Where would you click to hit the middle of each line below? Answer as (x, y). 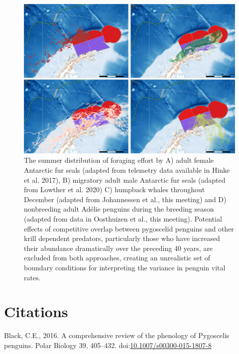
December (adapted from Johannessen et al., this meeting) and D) (125, 199)
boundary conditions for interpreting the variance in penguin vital (125, 267)
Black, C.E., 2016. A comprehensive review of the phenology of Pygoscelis (117, 335)
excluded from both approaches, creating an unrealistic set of (117, 258)
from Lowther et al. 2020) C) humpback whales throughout (115, 189)
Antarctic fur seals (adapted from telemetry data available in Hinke (127, 170)
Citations (36, 311)
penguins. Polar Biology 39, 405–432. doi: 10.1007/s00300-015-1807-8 (108, 345)
